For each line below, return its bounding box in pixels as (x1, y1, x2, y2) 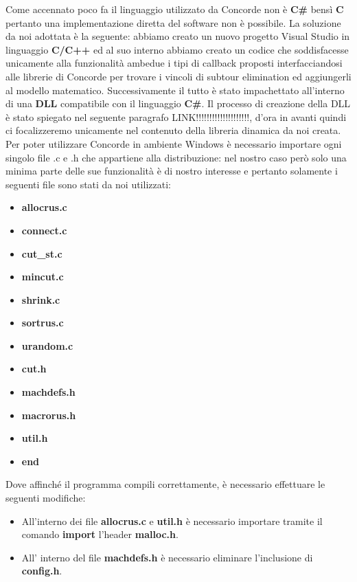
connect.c (21, 223, 67, 237)
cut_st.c (21, 246, 62, 260)
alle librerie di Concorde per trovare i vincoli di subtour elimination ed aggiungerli (5, 69, 352, 83)
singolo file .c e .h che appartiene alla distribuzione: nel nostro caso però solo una (5, 150, 347, 164)
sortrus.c (21, 315, 64, 330)
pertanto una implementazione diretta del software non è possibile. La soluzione (5, 15, 341, 30)
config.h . (21, 563, 62, 578)
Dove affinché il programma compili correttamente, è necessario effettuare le (5, 477, 325, 491)
